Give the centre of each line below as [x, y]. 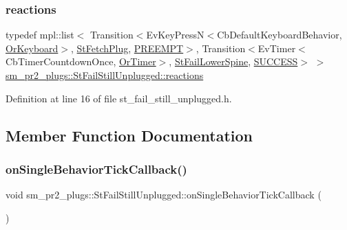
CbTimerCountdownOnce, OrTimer [81, 61]
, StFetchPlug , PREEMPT [127, 48]
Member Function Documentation [129, 135]
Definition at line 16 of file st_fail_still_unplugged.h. [119, 98]
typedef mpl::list [40, 35]
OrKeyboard [32, 48]
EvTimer [277, 48]
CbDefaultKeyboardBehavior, [280, 35]
